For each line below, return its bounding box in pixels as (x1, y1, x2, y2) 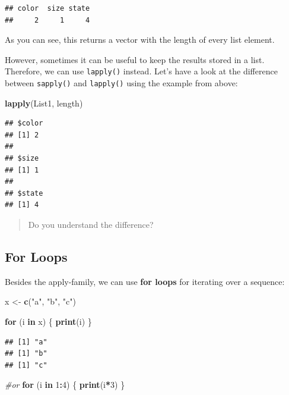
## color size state (5, 4, 90, 12)
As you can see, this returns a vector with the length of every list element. (5, 33, 275, 46)
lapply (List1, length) (5, 96, 83, 109)
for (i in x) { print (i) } (5, 315, 92, 328)
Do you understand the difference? (28, 218, 154, 231)
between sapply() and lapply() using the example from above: (5, 77, 238, 89)
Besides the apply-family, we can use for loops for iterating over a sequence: (5, 275, 285, 287)
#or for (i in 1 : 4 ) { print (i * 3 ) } (5, 378, 125, 391)
